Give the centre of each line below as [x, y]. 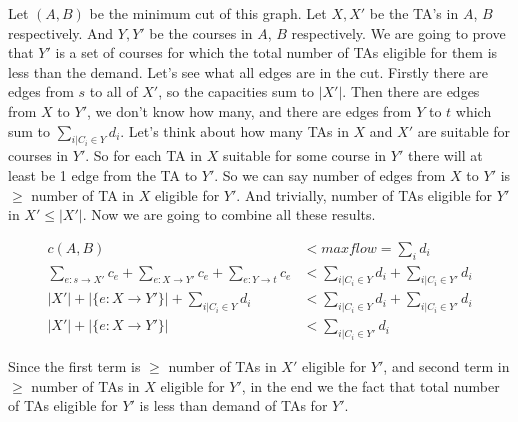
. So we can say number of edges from [330, 174]
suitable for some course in [304, 155]
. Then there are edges [411, 91]
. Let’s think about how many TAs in [234, 130]
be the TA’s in [414, 13]
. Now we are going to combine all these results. [229, 214]
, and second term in [446, 366]
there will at [445, 155]
